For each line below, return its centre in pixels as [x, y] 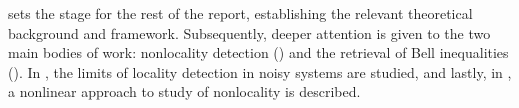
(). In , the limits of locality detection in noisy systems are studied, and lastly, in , [260, 71]
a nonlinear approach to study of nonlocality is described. [184, 91]
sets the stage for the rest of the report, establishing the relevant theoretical [240, 13]
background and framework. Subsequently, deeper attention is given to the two [249, 32]
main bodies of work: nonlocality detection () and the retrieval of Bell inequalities [258, 52]
